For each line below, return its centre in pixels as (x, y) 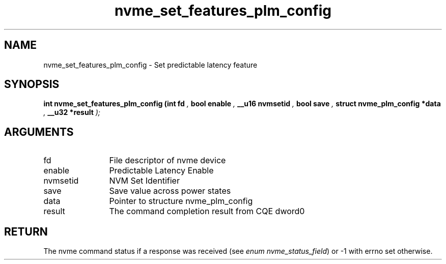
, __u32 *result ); (72, 112)
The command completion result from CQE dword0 (207, 211)
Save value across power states (170, 191)
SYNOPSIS (32, 84)
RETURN (26, 231)
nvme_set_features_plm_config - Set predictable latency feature (150, 65)
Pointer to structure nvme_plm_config (181, 201)
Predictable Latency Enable (161, 171)
